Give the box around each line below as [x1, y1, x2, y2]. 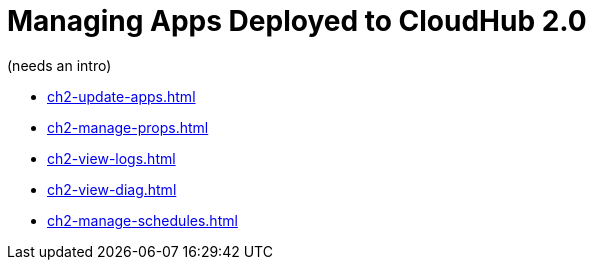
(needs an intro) [7, 56, 112, 74]
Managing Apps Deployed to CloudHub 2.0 [7, 4, 587, 38]
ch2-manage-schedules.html [47, 211, 238, 229]
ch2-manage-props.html [47, 118, 209, 136]
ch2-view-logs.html [47, 149, 176, 167]
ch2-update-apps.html [47, 87, 196, 105]
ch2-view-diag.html [47, 180, 177, 198]
